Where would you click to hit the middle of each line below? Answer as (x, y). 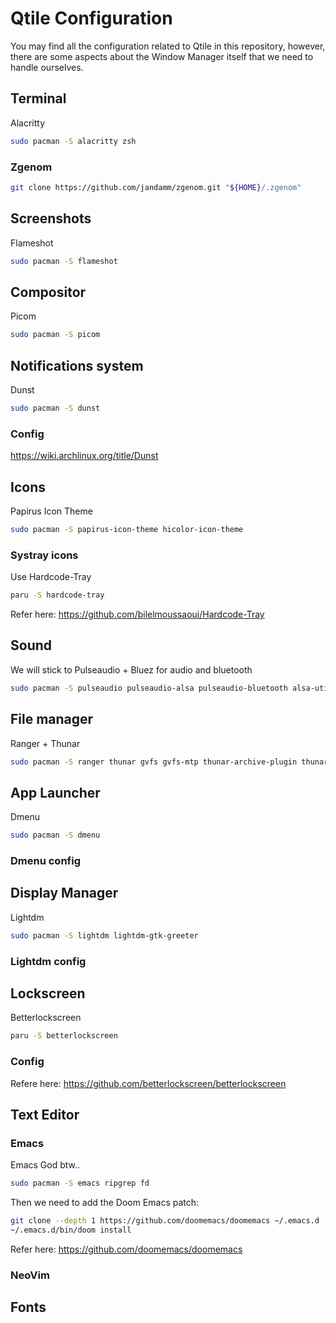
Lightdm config (48, 961)
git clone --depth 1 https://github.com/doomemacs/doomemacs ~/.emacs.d (165, 1221)
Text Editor (45, 1114)
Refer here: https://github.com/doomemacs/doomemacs (126, 1249)
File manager (52, 719)
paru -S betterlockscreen (64, 1036)
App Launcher (55, 792)
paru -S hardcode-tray (57, 595)
